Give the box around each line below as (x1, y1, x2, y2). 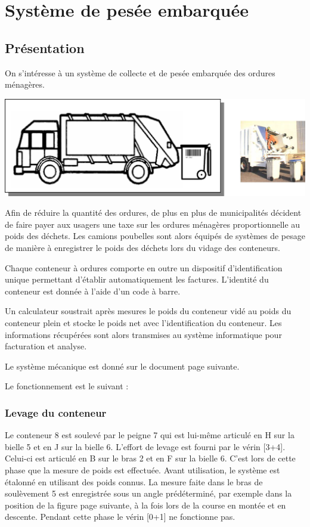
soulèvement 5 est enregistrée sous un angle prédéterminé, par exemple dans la (5, 487, 292, 500)
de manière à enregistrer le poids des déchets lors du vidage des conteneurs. (5, 241, 280, 254)
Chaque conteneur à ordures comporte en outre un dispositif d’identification (5, 261, 283, 274)
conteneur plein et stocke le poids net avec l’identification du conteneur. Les (5, 317, 282, 329)
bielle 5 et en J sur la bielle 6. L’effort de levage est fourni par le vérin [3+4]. (5, 440, 286, 452)
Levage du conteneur (5, 405, 107, 420)
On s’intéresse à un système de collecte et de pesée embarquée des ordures (5, 66, 275, 79)
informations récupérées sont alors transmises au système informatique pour (5, 328, 282, 340)
